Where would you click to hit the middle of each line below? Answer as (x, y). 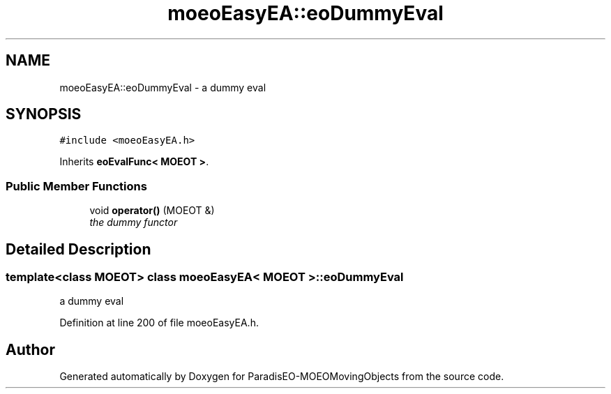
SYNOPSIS (44, 114)
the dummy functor (134, 222)
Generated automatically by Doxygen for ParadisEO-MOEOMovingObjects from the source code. (282, 377)
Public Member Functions (76, 186)
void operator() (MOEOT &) (152, 211)
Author (30, 349)
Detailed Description (78, 249)
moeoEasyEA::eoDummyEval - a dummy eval (163, 87)
